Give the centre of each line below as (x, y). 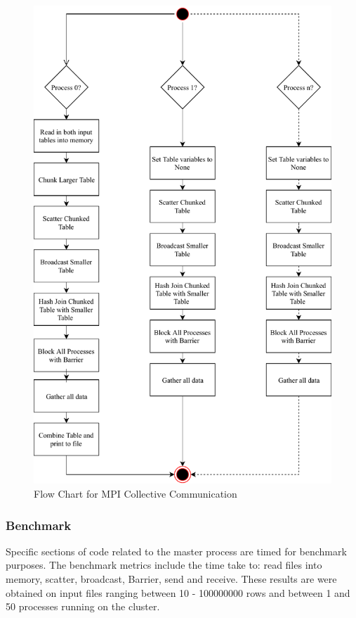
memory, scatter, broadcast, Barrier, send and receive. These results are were (171, 579)
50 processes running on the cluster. (83, 606)
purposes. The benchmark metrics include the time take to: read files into (164, 565)
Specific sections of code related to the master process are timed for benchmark (176, 551)
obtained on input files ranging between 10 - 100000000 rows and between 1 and (178, 592)
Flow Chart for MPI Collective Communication (136, 494)
